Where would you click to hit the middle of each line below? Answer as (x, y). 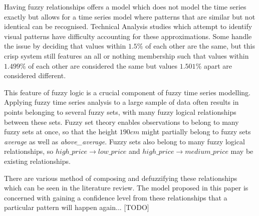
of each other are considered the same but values (103, 65)
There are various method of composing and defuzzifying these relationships (121, 178)
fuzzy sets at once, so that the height (61, 132)
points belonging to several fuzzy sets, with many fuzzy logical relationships (120, 112)
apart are (218, 65)
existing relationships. (37, 161)
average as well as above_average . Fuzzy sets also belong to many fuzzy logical (124, 141)
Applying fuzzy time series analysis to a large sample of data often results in (121, 102)
